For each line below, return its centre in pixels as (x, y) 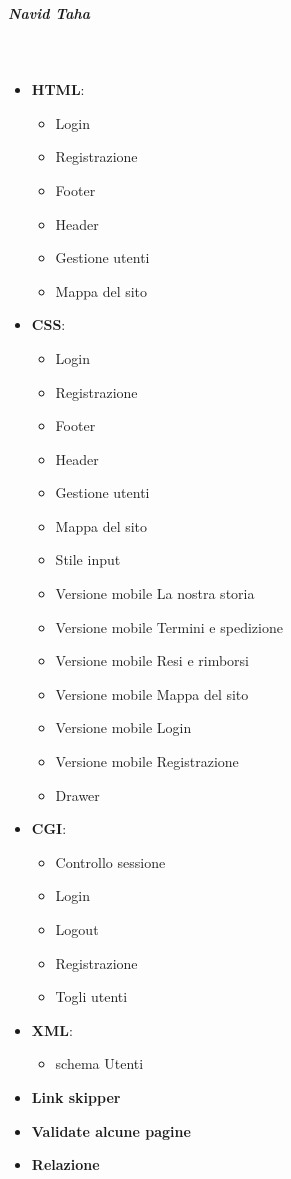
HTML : (58, 89)
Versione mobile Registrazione (147, 761)
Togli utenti (91, 996)
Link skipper (76, 1096)
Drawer (77, 794)
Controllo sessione (110, 861)
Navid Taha (49, 12)
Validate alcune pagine (111, 1130)
